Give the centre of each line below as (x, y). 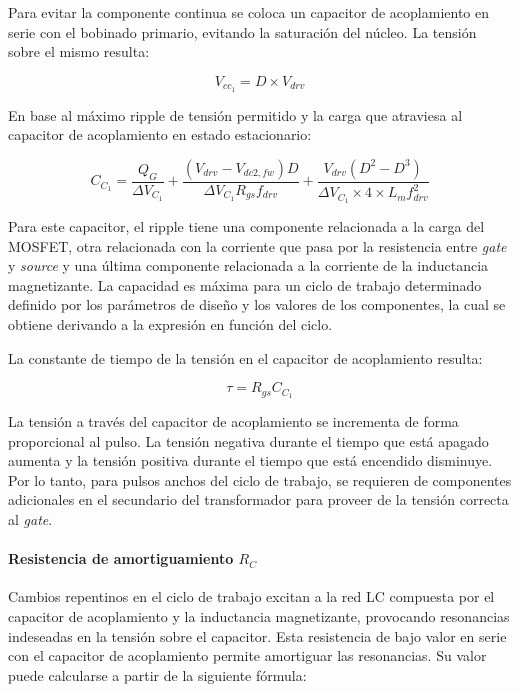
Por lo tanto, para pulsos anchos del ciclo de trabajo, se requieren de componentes (260, 479)
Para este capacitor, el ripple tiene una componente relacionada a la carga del (246, 226)
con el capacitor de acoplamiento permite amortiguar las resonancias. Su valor (247, 655)
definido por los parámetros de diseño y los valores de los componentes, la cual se (257, 304)
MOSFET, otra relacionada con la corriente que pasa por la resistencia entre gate (257, 245)
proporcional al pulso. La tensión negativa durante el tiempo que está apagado (248, 440)
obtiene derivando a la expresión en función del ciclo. (170, 324)
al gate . (30, 519)
